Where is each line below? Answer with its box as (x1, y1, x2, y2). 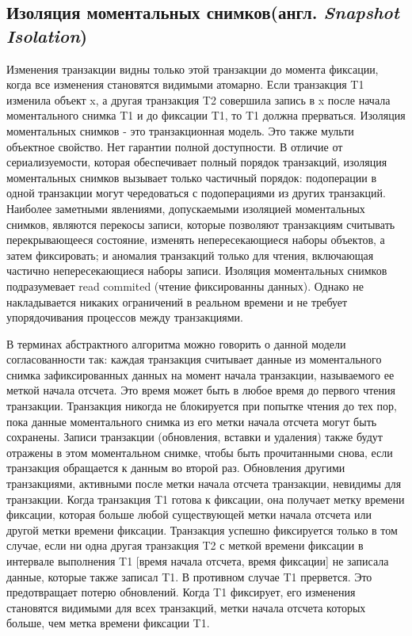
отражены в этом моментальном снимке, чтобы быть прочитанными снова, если (6, 444, 393, 460)
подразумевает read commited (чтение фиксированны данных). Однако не (6, 277, 364, 294)
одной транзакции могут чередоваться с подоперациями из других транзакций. (6, 185, 386, 201)
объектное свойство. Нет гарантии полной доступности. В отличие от (6, 138, 343, 154)
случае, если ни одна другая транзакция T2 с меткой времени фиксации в (6, 537, 364, 554)
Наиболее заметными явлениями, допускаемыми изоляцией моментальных (6, 200, 365, 216)
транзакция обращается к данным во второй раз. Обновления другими (6, 459, 345, 476)
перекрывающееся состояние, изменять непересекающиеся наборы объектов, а (6, 231, 385, 248)
